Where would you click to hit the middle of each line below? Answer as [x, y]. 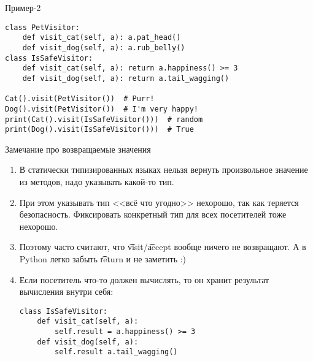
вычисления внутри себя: [66, 291]
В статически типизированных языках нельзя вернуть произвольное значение [164, 169]
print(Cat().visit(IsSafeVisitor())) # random [104, 119]
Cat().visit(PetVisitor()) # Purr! [80, 99]
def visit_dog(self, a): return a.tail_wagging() [126, 78]
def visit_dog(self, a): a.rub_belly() [104, 47]
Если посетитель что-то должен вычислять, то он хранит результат [144, 279]
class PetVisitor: [42, 27]
